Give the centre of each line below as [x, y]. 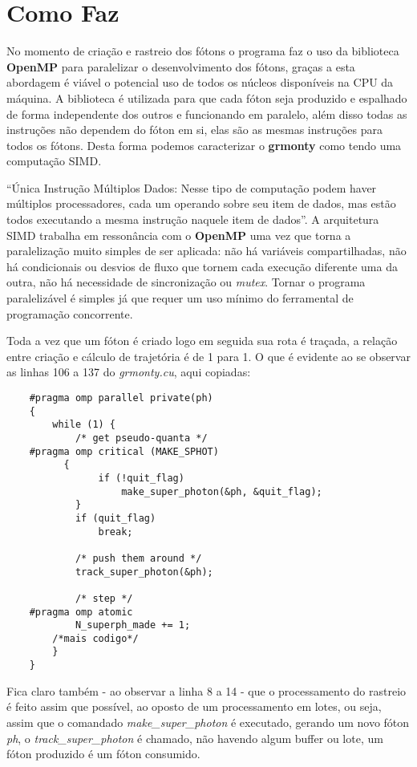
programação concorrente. [70, 313]
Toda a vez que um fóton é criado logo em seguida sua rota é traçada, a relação [202, 341]
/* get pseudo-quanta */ [141, 438]
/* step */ [104, 598]
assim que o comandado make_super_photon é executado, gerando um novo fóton [208, 722]
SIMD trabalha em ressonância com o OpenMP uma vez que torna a [179, 235]
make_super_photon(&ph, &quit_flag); [222, 491]
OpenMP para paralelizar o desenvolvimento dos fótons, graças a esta [181, 66]
